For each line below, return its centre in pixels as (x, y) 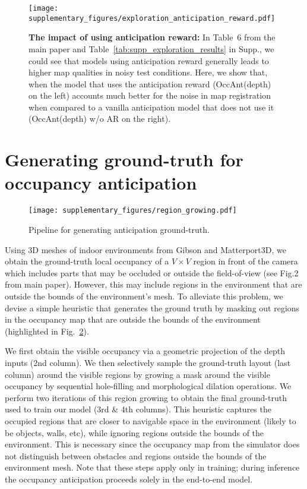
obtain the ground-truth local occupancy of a (87, 261)
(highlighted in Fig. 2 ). (47, 331)
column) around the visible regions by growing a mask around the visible (137, 374)
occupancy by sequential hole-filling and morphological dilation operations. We (148, 386)
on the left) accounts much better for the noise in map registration (150, 95)
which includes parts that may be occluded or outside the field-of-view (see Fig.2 (152, 272)
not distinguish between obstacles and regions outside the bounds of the (136, 455)
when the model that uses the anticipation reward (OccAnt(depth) (150, 83)
